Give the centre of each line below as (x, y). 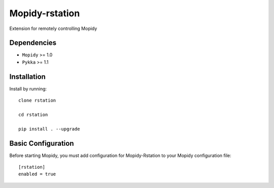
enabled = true (37, 174)
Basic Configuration (42, 143)
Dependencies (33, 43)
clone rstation (37, 101)
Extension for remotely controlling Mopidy (53, 28)
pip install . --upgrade (49, 129)
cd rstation (33, 115)
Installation (27, 76)
